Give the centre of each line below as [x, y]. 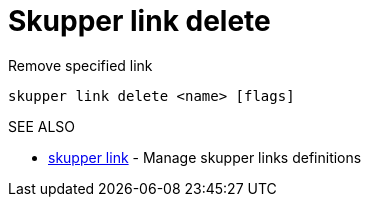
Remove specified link [80, 65]
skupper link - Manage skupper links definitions [205, 157]
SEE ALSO [42, 126]
